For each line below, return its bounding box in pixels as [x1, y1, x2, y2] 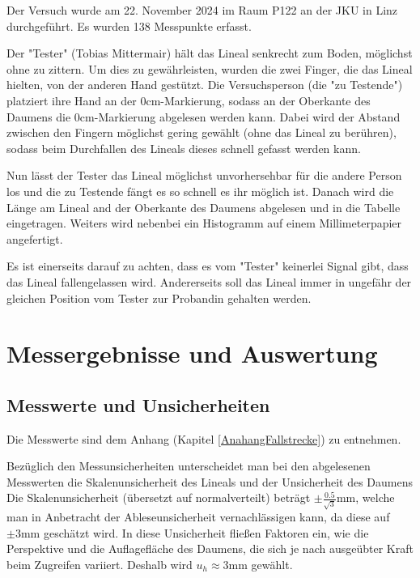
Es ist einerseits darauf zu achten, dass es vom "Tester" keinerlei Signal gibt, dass [6, 257, 409, 274]
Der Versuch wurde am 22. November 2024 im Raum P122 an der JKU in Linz [6, 2, 398, 18]
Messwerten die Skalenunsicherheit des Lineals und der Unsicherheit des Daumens [6, 473, 414, 490]
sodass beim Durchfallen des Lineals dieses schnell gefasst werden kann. [6, 139, 361, 156]
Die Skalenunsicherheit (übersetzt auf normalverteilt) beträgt [6, 489, 311, 506]
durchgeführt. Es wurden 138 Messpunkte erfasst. [6, 17, 252, 34]
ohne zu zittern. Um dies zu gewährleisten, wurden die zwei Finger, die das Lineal [6, 60, 413, 77]
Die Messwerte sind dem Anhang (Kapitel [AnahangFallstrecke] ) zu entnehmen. [6, 430, 401, 447]
